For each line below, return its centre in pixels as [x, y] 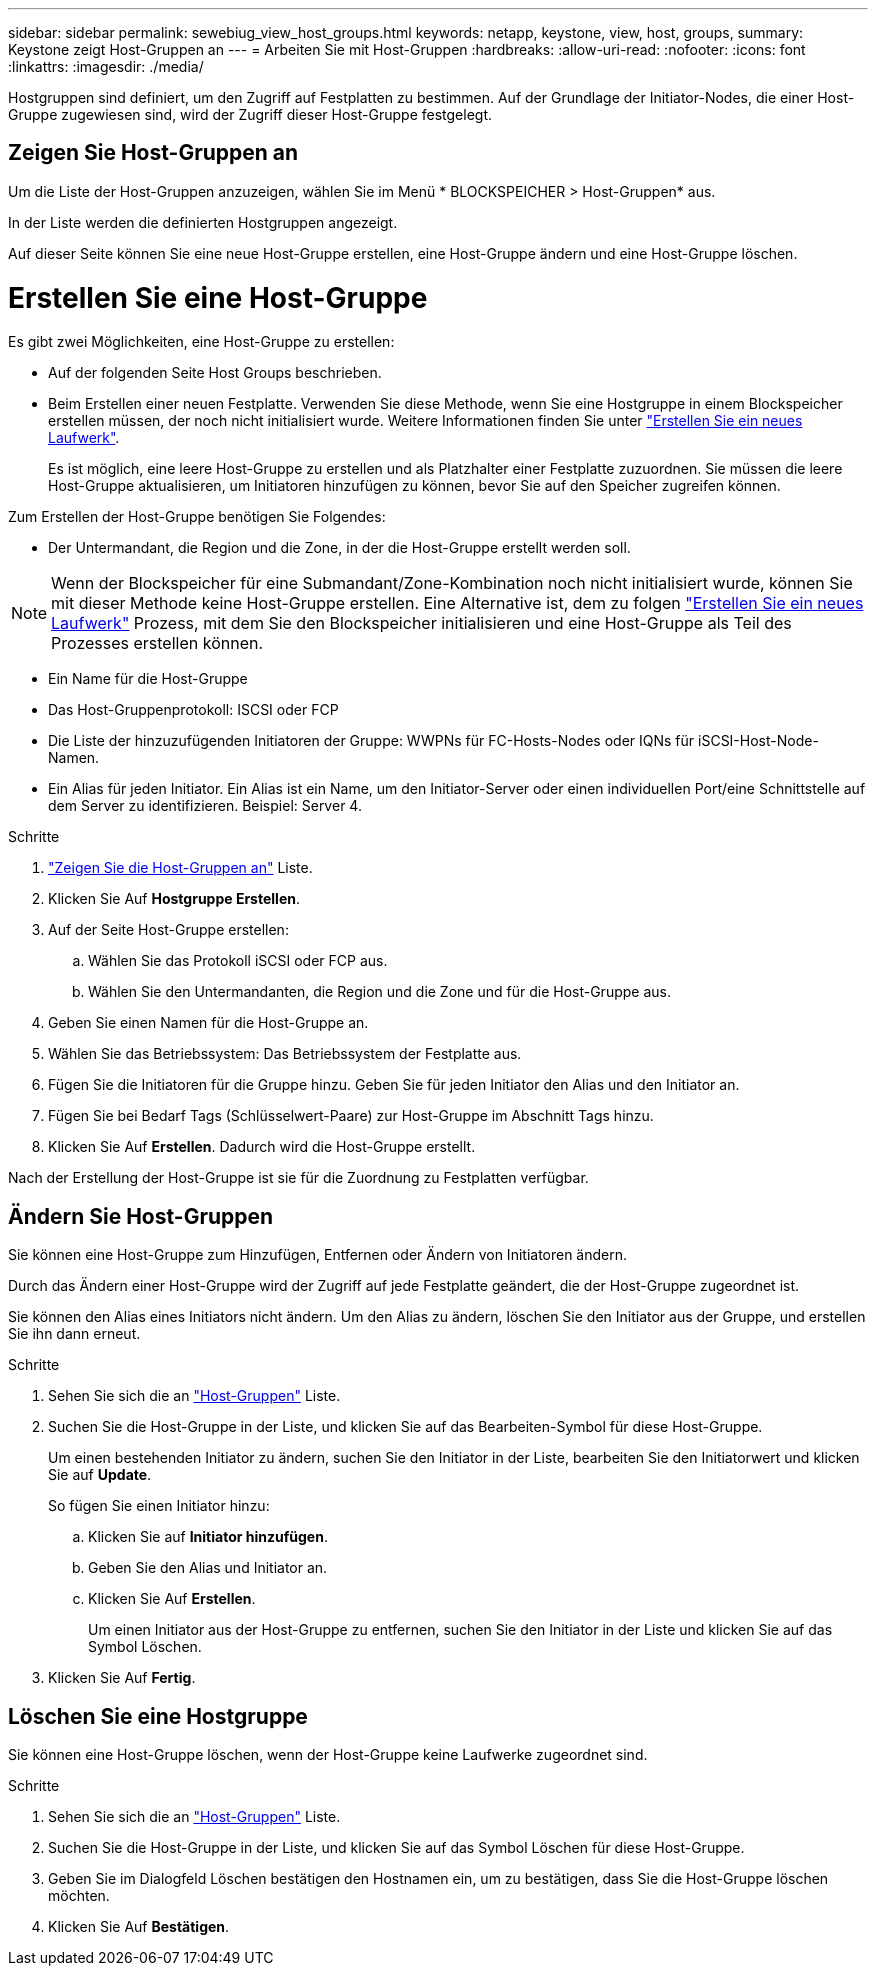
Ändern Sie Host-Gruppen [141, 1216]
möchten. [79, 1896]
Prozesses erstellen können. [157, 643]
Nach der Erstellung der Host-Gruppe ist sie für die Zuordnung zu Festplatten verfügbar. [298, 1178]
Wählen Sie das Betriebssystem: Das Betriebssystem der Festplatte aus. [285, 1054]
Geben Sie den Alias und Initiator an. [208, 1568]
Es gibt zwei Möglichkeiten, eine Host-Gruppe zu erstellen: [201, 342]
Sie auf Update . [100, 1475]
